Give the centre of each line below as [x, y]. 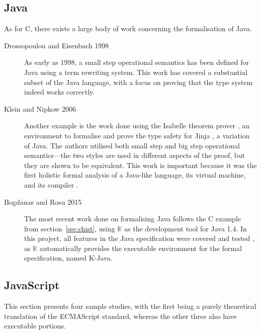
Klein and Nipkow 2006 [40, 108]
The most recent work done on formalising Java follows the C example [133, 219]
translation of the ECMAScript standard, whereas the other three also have [120, 316]
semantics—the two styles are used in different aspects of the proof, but [135, 155]
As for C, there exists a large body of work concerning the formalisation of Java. [128, 28]
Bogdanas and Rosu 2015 [43, 201]
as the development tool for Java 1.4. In [186, 228]
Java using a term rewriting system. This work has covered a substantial [136, 72]
